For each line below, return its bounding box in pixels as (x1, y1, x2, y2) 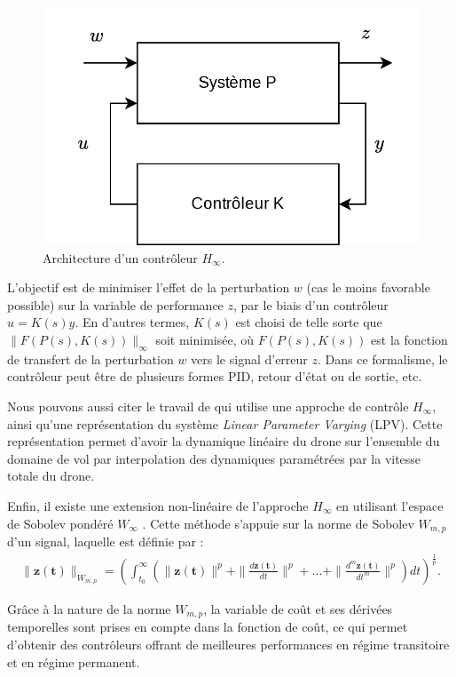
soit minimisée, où (155, 330, 255, 348)
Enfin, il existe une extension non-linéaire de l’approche (7, 496, 309, 514)
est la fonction (371, 330, 448, 348)
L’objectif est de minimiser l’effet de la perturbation (7, 278, 290, 297)
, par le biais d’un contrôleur (233, 295, 389, 314)
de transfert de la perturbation (7, 349, 174, 368)
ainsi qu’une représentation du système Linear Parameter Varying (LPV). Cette (7, 414, 443, 433)
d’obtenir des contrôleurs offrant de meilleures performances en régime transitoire (7, 635, 450, 654)
